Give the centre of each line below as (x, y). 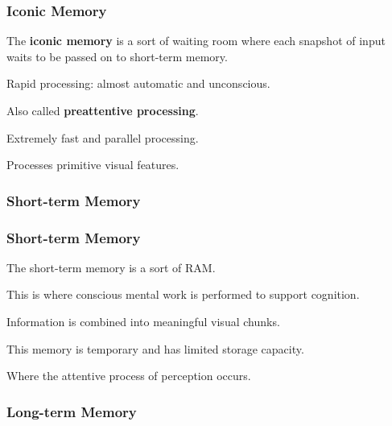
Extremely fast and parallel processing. (103, 137)
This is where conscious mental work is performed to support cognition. (183, 294)
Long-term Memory (72, 411)
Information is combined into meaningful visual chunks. (143, 322)
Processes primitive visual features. (93, 165)
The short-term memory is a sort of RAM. (111, 267)
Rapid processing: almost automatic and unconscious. (138, 83)
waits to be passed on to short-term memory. (117, 56)
